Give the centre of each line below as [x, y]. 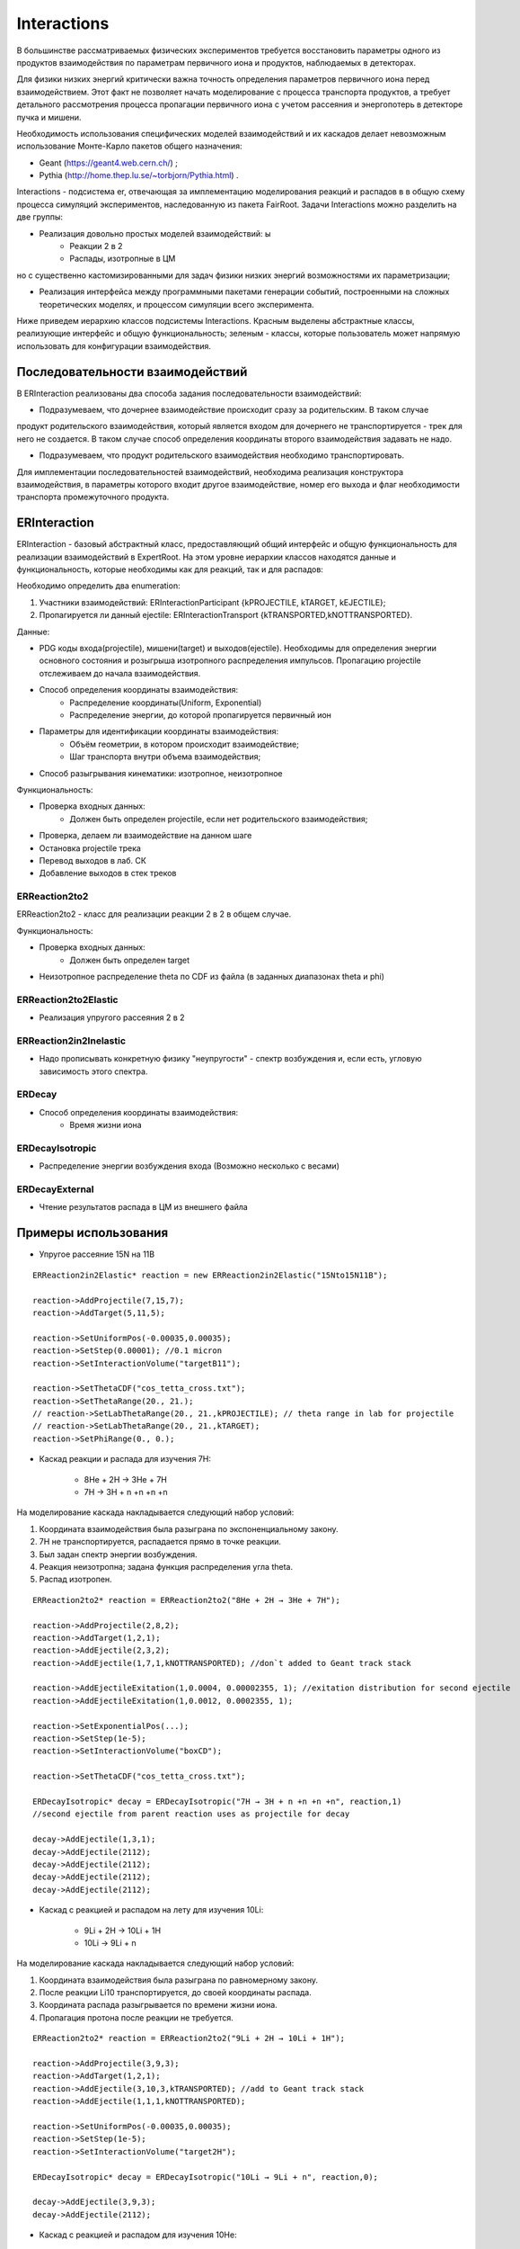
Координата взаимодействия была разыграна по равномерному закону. [179, 1980]
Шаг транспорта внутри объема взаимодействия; [165, 757]
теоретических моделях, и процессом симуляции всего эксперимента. [176, 304]
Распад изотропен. [75, 1580]
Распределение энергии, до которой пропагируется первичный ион [201, 714]
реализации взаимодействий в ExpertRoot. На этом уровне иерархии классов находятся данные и [207, 557]
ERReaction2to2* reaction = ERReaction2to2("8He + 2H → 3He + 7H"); [186, 1600]
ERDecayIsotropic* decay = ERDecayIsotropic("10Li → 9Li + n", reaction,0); [206, 2177]
